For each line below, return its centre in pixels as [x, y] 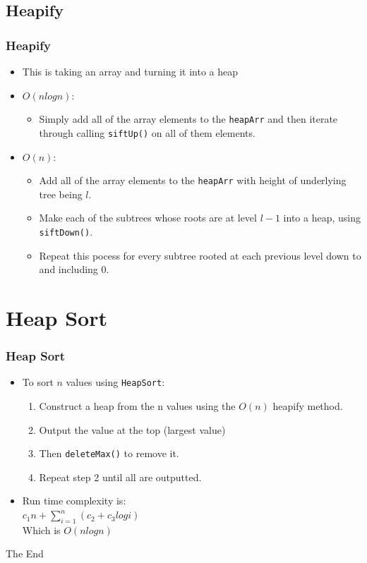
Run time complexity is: [74, 501]
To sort [38, 382]
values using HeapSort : [115, 382]
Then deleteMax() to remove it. [109, 453]
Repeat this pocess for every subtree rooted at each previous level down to [200, 255]
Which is [41, 529]
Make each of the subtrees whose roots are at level [148, 218]
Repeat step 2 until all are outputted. [120, 477]
